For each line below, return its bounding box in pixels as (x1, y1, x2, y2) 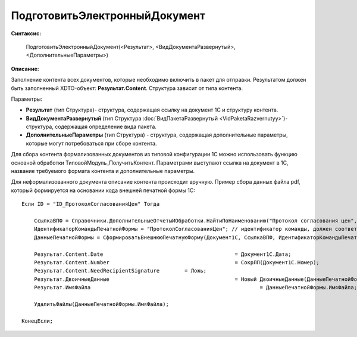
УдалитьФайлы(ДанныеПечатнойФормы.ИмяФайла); (33, 301, 170, 307)
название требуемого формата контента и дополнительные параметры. (11, 168, 195, 175)
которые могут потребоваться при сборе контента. (26, 140, 157, 147)
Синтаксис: (11, 30, 42, 37)
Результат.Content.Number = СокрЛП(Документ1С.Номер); (33, 259, 320, 265)
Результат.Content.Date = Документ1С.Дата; (33, 251, 292, 258)
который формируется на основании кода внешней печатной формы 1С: (11, 187, 196, 194)
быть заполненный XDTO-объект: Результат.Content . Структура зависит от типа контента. (11, 84, 243, 92)
